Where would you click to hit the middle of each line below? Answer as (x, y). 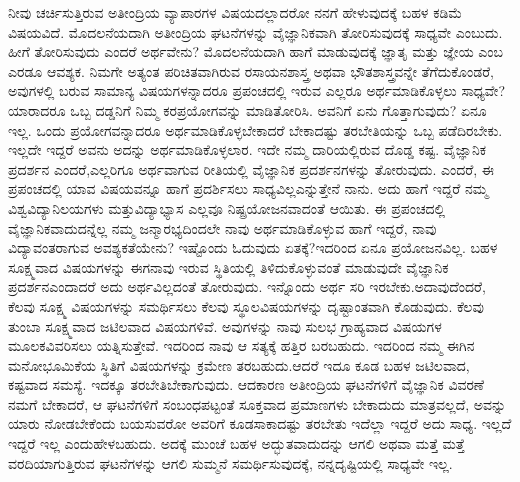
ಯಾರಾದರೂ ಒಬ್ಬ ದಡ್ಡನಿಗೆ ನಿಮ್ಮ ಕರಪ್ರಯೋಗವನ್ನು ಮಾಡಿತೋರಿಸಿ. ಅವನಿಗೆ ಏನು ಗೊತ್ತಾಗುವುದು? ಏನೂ (247, 109)
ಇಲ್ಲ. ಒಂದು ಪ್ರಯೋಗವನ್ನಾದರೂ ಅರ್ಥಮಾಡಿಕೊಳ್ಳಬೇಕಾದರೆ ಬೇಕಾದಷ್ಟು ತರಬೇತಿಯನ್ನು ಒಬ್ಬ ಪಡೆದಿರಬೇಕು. (255, 129)
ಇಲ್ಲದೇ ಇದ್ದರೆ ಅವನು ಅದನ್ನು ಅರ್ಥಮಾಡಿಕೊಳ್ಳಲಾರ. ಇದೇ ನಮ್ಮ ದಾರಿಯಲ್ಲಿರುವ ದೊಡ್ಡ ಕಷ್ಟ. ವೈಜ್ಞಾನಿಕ (247, 149)
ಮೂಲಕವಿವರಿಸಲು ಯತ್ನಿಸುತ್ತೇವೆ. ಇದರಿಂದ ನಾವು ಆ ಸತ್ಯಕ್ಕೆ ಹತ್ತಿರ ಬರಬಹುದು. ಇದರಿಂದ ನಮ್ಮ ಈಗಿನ (241, 345)
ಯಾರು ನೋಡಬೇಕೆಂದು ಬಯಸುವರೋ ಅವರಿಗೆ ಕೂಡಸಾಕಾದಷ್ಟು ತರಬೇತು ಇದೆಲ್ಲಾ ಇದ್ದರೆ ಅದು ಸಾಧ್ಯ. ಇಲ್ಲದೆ (260, 423)
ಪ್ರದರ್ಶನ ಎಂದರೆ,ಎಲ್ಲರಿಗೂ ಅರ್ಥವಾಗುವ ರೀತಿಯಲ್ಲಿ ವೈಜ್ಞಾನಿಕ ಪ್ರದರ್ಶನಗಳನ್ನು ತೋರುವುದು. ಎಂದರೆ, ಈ (251, 168)
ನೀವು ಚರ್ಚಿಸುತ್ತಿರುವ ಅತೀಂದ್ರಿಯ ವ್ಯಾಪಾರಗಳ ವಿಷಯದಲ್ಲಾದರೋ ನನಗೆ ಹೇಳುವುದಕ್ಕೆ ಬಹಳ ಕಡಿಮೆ (235, 12)
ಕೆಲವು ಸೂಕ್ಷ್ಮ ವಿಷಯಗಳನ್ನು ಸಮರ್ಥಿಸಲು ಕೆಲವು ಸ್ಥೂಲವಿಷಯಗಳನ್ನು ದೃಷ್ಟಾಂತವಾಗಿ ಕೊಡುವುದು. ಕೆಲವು (246, 305)
